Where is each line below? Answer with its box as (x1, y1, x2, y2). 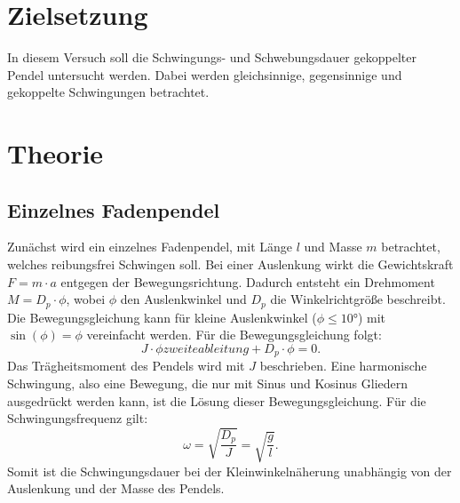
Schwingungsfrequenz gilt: (7, 409, 148, 427)
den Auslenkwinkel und (120, 290, 247, 308)
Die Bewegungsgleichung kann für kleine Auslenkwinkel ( (7, 307, 317, 326)
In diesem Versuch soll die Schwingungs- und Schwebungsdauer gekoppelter (7, 48, 416, 67)
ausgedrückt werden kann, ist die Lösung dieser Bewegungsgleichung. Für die (7, 391, 426, 410)
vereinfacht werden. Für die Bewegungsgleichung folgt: (86, 325, 382, 344)
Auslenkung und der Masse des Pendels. (7, 479, 225, 498)
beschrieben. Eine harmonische (259, 356, 427, 375)
